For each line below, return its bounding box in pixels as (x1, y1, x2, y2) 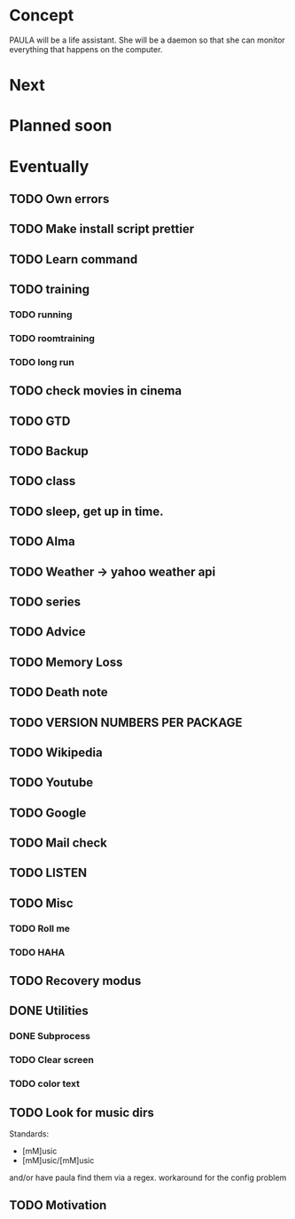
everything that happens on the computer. (9, 43, 163, 54)
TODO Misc (9, 895, 74, 910)
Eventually (9, 156, 89, 176)
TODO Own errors (9, 191, 110, 207)
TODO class (9, 473, 76, 488)
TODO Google (9, 805, 87, 820)
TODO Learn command (9, 252, 138, 267)
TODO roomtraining (9, 332, 96, 344)
